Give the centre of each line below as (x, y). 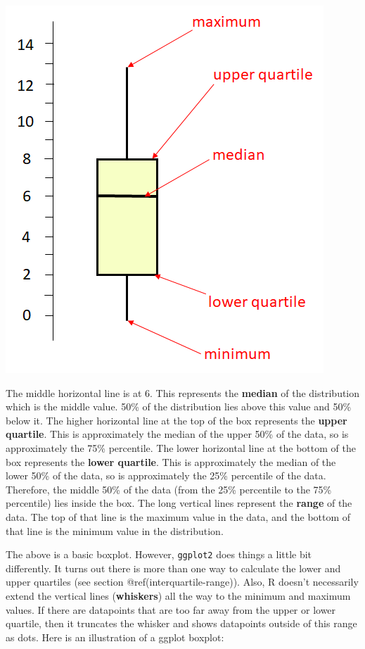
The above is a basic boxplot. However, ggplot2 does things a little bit (159, 554)
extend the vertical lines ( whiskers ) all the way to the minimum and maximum (178, 595)
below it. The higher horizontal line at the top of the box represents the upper (177, 420)
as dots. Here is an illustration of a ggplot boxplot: (115, 637)
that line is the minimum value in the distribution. (115, 530)
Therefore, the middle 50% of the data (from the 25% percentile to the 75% (169, 489)
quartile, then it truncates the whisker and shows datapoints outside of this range (181, 623)
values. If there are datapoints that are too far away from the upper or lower (171, 609)
